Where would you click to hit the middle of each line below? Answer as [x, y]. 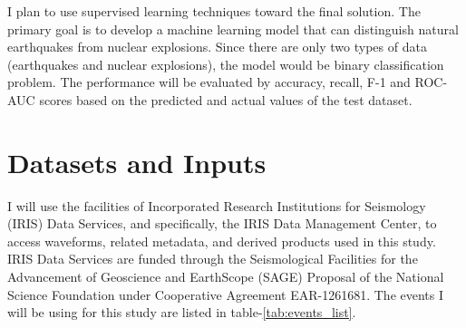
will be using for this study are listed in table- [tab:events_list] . [182, 312]
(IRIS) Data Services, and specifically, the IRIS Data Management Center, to [222, 223]
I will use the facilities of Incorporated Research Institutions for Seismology [217, 205]
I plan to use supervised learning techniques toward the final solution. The [214, 11]
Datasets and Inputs [137, 162]
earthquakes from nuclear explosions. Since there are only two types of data [217, 47]
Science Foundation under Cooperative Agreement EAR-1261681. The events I [226, 294]
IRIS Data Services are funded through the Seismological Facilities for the [213, 259]
